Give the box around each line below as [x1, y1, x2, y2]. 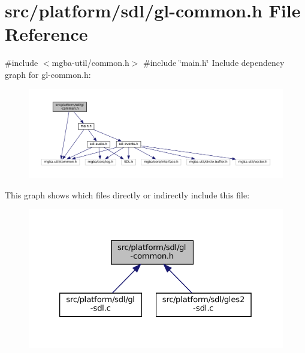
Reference [5, 22, 88, 46]
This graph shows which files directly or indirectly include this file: [5, 188, 250, 201]
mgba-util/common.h [52, 56, 129, 69]
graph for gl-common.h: [5, 68, 91, 80]
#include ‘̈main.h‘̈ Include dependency [143, 56, 285, 69]
